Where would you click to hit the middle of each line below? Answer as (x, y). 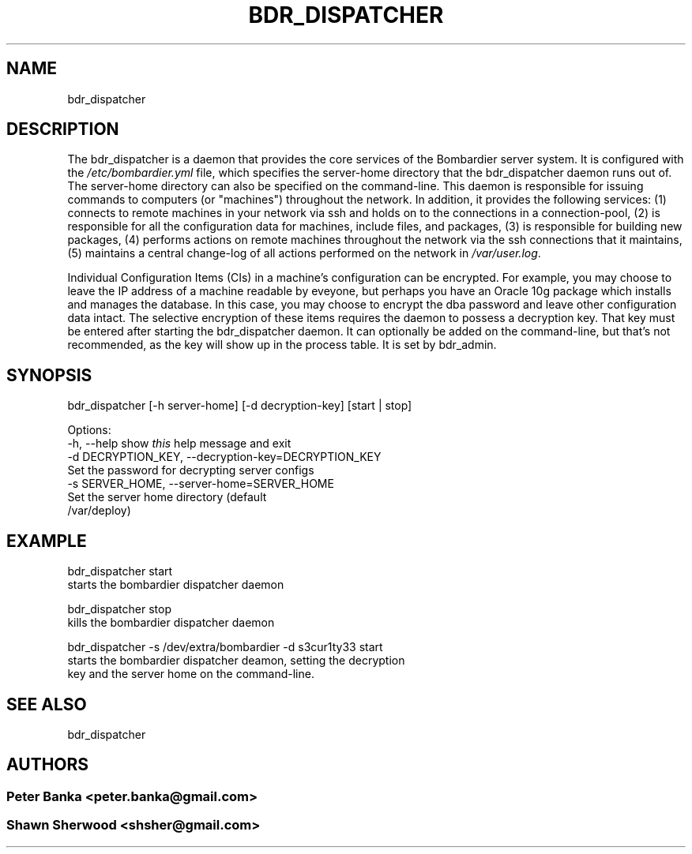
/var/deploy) (99, 511)
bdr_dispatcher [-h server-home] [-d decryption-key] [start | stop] (240, 406)
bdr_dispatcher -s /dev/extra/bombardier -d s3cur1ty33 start (225, 647)
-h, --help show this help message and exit (179, 444)
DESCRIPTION (63, 129)
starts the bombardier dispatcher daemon (176, 585)
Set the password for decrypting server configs (191, 470)
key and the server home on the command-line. (191, 674)
